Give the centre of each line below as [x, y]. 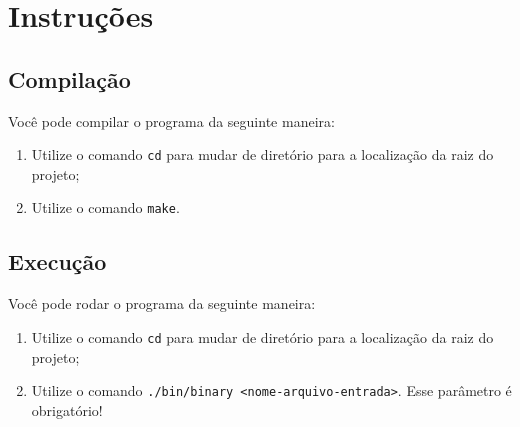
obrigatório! [67, 409]
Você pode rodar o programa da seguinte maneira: [162, 303]
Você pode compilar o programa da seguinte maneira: [171, 120]
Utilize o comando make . [105, 207]
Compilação [69, 78]
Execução [57, 261]
